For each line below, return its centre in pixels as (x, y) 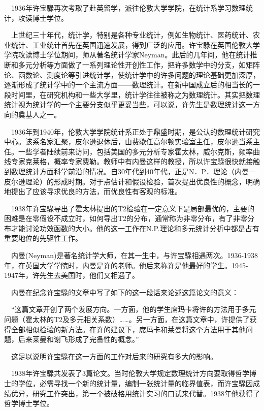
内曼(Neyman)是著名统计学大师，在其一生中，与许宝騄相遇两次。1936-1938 (135, 255)
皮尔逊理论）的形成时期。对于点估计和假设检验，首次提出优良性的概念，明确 (132, 181)
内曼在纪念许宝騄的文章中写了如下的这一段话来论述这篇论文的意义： (125, 292)
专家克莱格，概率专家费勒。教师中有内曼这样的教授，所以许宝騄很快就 (128, 161)
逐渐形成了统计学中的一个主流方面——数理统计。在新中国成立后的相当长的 (128, 85)
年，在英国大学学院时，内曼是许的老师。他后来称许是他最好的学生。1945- (126, 265)
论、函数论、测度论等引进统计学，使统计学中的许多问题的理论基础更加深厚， (132, 74)
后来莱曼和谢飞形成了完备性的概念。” (78, 339)
